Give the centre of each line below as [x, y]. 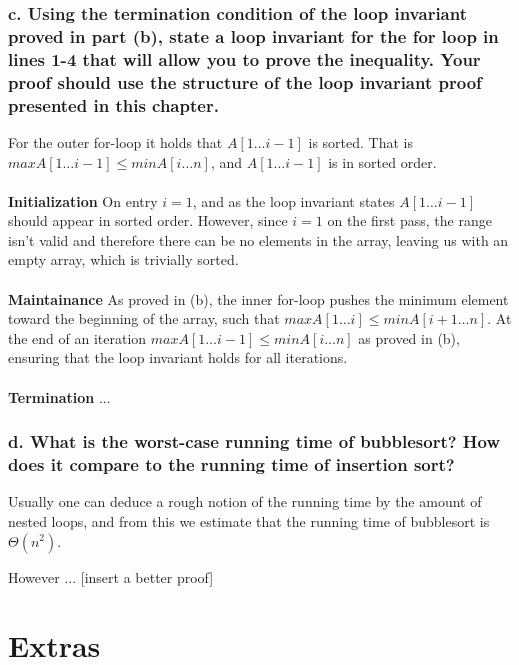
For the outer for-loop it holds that [115, 141]
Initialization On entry [83, 200]
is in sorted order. [382, 161]
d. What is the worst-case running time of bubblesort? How [254, 441]
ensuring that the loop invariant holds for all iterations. [178, 357]
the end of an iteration [77, 337]
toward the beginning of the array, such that [144, 318]
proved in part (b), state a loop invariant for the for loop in [253, 35]
